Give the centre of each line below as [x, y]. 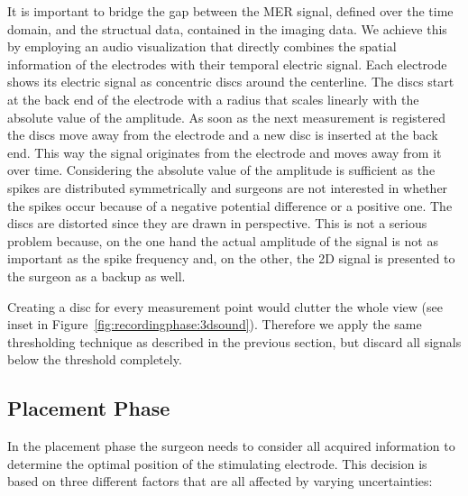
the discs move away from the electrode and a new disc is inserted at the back [223, 135]
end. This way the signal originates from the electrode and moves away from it [225, 152]
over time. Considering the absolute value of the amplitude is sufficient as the [221, 170]
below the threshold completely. [95, 359]
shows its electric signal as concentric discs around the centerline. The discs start [231, 82]
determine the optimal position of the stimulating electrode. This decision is [217, 463]
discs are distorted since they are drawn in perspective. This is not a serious [217, 223]
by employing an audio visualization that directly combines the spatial [202, 46]
